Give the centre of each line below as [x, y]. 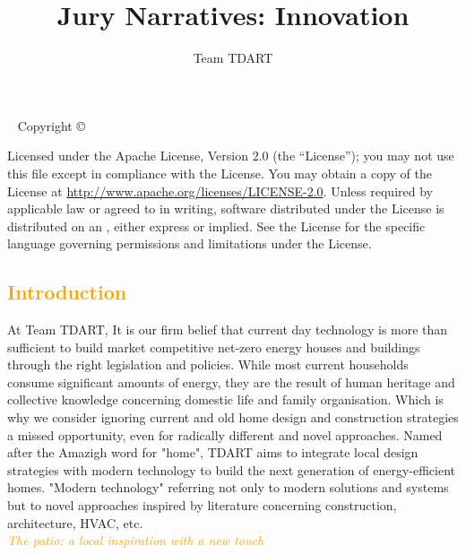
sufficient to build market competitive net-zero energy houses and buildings [214, 347]
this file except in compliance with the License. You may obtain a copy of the [220, 173]
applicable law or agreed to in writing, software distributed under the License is [226, 208]
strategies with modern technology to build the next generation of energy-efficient [232, 469]
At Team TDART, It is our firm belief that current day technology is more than [228, 330]
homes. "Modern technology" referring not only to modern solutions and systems [228, 487]
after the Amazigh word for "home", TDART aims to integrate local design [213, 452]
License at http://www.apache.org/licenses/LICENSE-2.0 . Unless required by [220, 191]
